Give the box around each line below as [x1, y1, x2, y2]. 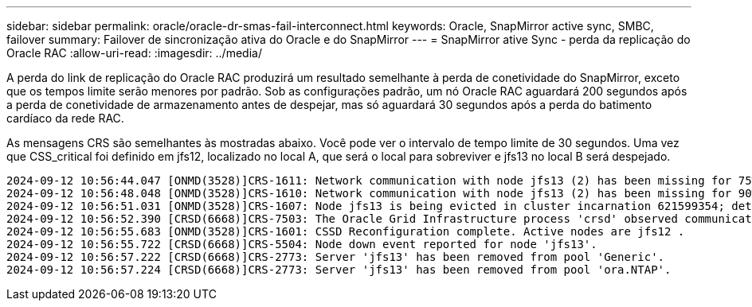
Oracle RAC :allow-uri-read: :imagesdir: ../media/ [6, 46, 262, 60]
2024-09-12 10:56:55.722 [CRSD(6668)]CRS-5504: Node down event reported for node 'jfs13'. [6, 238, 597, 251]
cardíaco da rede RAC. [6, 111, 124, 125]
